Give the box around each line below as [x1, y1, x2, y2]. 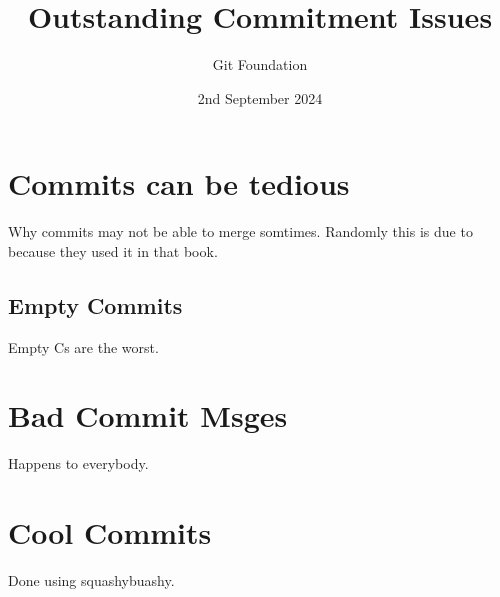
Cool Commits [8, 512, 212, 553]
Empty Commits [8, 289, 183, 320]
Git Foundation [212, 54, 308, 75]
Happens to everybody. [8, 453, 149, 474]
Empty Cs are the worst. [8, 336, 159, 357]
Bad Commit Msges [8, 395, 288, 436]
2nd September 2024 [197, 87, 323, 108]
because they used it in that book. [8, 240, 218, 261]
